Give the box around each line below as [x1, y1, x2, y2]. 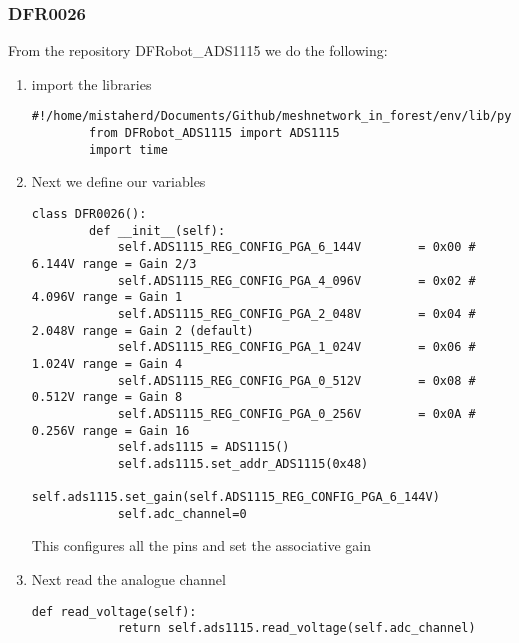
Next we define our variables [31, 171, 206, 192]
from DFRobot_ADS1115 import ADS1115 [89, 126, 340, 141]
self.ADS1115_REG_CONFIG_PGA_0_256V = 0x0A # [117, 406, 476, 421]
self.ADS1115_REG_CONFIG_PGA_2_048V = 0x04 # [117, 306, 476, 321]
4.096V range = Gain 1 [31, 290, 183, 305]
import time [89, 142, 168, 157]
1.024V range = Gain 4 [31, 356, 183, 371]
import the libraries [31, 73, 152, 94]
